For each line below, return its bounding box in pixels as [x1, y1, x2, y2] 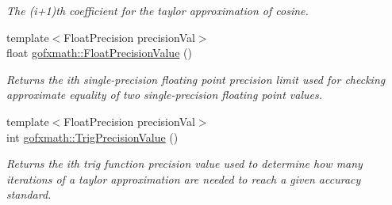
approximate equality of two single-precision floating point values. [6, 86, 322, 103]
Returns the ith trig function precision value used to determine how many [6, 155, 363, 172]
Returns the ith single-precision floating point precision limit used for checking [6, 70, 386, 87]
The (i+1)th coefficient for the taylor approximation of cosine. [6, 2, 309, 18]
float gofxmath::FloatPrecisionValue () [6, 44, 192, 61]
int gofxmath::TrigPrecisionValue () [6, 128, 179, 145]
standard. [6, 186, 52, 203]
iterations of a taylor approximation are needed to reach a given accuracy [6, 170, 361, 187]
